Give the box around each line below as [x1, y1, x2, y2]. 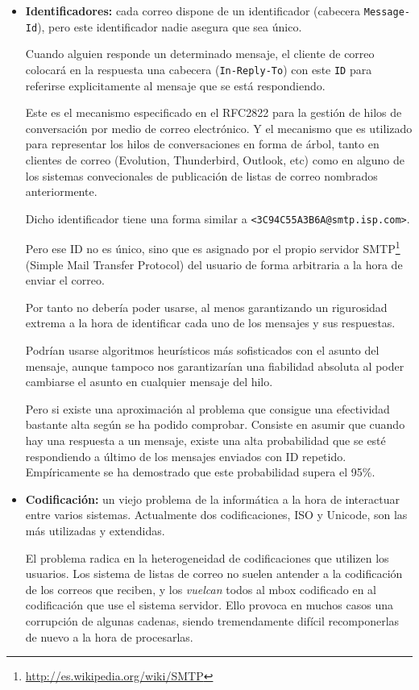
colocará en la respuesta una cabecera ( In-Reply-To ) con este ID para [25, 60, 372, 77]
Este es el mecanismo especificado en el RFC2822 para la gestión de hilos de [25, 104, 402, 121]
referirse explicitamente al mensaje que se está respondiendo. [25, 77, 326, 94]
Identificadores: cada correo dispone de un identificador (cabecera [25, 2, 361, 19]
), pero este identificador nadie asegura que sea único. [37, 18, 302, 35]
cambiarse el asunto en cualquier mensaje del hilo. [25, 373, 273, 390]
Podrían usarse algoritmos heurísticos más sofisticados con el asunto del [25, 342, 380, 358]
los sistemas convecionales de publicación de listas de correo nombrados [25, 167, 378, 184]
